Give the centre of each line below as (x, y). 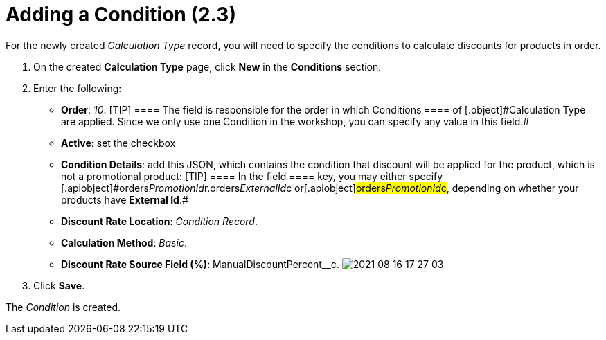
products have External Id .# (125, 199)
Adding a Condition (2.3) (121, 15)
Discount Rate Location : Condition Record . (159, 221)
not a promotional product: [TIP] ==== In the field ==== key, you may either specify (252, 176)
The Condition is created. (63, 307)
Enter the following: (78, 88)
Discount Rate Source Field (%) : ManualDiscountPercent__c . (200, 264)
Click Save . (59, 285)
